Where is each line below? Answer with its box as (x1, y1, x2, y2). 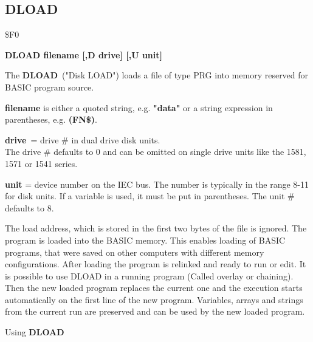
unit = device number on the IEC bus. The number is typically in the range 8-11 (5, 177, 309, 190)
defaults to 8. (5, 201, 54, 214)
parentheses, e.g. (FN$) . (5, 113, 98, 126)
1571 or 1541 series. (5, 157, 78, 169)
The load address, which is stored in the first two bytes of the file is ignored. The (5, 222, 307, 234)
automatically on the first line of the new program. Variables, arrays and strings (5, 293, 303, 306)
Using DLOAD (5, 326, 64, 338)
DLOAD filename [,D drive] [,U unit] (5, 48, 162, 61)
